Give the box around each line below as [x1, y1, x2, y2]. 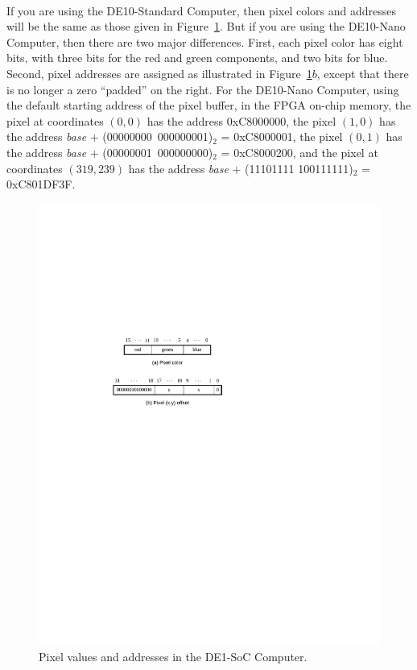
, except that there [316, 64, 409, 81]
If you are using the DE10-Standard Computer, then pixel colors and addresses [6, 2, 396, 19]
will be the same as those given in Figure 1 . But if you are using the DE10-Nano [6, 18, 406, 35]
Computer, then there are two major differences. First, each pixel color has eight [6, 33, 403, 50]
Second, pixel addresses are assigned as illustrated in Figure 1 [6, 64, 312, 81]
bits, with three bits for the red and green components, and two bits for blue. [6, 49, 388, 66]
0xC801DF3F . [6, 176, 76, 192]
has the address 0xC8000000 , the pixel [147, 112, 336, 129]
